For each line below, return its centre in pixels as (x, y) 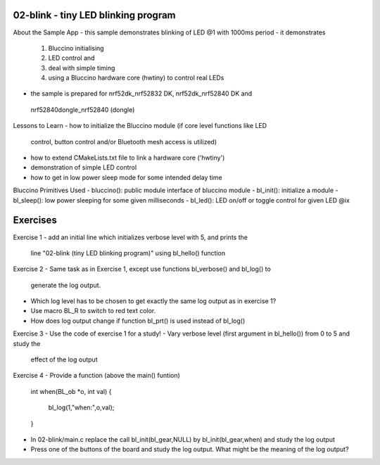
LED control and (71, 58)
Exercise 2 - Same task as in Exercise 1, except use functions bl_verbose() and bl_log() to (142, 269)
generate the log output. (66, 285)
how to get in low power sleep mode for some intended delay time (126, 177)
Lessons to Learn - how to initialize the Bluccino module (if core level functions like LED (140, 126)
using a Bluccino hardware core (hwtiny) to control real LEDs (136, 78)
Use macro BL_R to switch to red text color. (93, 311)
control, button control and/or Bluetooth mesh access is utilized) (124, 141)
